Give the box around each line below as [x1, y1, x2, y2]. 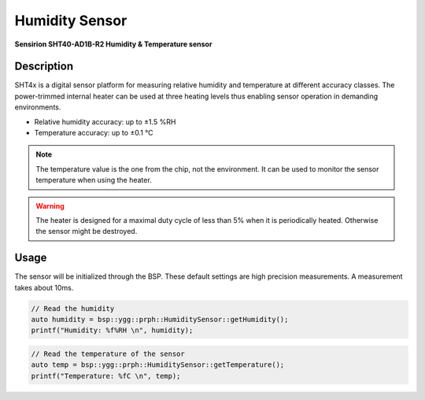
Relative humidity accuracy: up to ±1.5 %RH [34, 117, 176, 126]
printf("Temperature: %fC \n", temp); [31, 371, 181, 380]
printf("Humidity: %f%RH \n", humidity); [31, 326, 194, 335]
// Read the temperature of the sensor [31, 350, 185, 358]
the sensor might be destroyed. [35, 227, 138, 236]
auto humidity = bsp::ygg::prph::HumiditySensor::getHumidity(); [31, 315, 289, 324]
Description [14, 60, 74, 73]
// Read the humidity [31, 304, 115, 313]
